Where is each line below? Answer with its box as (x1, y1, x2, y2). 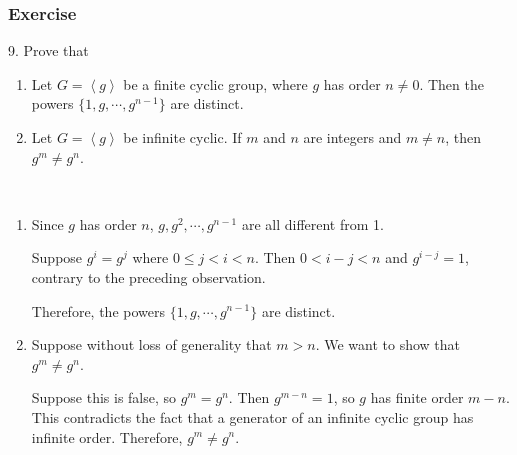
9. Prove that (8, 40, 89, 61)
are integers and (303, 127, 402, 147)
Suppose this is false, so (31, 387, 177, 408)
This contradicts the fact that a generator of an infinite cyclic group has (31, 406, 474, 427)
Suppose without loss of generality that (31, 334, 272, 355)
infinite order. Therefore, (31, 426, 183, 447)
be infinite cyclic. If (123, 127, 242, 147)
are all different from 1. (241, 213, 384, 234)
